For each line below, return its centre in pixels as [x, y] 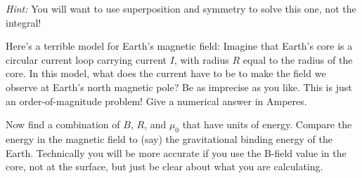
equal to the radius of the [298, 59]
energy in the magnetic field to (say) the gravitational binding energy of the [169, 138]
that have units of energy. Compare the [267, 124]
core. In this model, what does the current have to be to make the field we [166, 73]
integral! [24, 22]
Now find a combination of [63, 124]
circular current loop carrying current [86, 59]
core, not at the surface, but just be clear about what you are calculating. [164, 166]
